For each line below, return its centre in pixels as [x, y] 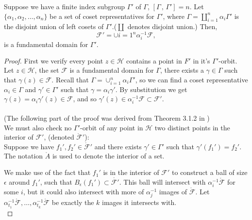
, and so [85, 99]
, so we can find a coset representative [192, 79]
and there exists [118, 146]
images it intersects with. [139, 202]
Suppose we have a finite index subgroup [65, 6]
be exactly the [73, 202]
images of [173, 192]
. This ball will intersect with [162, 181]
